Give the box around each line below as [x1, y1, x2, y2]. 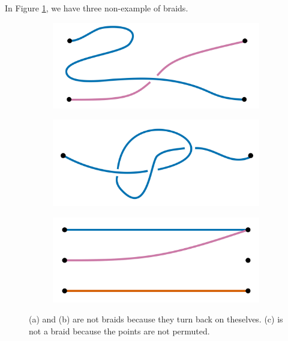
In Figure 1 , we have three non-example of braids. [5, 2, 188, 14]
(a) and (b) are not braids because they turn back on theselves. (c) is [29, 313, 283, 325]
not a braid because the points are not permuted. [29, 324, 210, 337]
